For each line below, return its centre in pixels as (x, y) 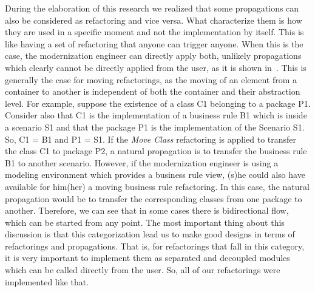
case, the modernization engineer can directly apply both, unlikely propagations (153, 56)
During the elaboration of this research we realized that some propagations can (152, 8)
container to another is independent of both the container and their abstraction (153, 91)
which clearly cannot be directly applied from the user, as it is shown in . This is (156, 67)
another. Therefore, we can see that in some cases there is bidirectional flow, (147, 210)
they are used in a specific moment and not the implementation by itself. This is (154, 32)
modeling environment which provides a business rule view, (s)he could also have (155, 175)
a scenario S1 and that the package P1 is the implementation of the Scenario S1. (155, 127)
